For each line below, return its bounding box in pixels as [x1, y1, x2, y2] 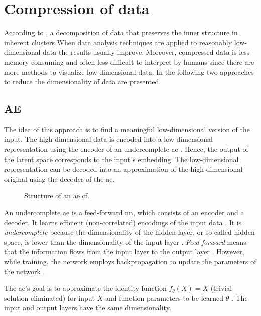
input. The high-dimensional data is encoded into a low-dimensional [4, 134, 213, 144]
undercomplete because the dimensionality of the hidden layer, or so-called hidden [4, 227, 255, 237]
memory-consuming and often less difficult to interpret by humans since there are [4, 56, 254, 67]
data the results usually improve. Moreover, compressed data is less [43, 47, 250, 57]
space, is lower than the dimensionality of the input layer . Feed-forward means [4, 236, 246, 247]
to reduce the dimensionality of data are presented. [4, 76, 161, 87]
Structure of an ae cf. [24, 190, 89, 201]
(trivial [210, 283, 232, 293]
